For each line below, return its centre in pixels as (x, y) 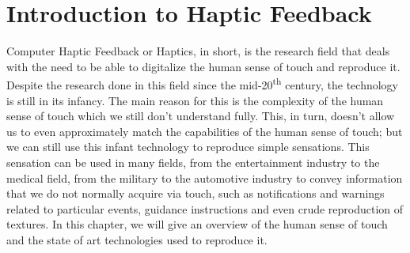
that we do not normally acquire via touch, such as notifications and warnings (196, 193)
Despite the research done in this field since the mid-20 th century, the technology (202, 83)
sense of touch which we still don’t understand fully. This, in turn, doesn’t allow (201, 116)
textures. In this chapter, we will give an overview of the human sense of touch (197, 224)
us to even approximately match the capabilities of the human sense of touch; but (205, 131)
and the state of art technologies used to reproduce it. (137, 239)
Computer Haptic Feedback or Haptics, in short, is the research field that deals (198, 51)
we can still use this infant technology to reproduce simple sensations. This (188, 147)
